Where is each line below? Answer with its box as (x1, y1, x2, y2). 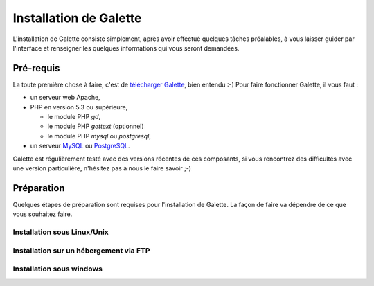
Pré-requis (12, 62, 60, 74)
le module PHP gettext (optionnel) (47, 122, 145, 131)
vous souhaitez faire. (12, 210, 73, 218)
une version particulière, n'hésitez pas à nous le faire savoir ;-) (12, 163, 192, 172)
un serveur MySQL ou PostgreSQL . (30, 142, 131, 150)
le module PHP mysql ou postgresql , (47, 132, 152, 140)
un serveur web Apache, (30, 93, 100, 102)
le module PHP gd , (47, 113, 100, 121)
